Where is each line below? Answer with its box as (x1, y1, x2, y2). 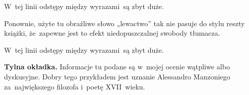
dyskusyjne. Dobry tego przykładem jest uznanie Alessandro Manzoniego (4, 71, 230, 81)
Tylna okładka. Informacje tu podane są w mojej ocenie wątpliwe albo (4, 61, 230, 72)
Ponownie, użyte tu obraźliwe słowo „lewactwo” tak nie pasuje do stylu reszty (4, 18, 245, 28)
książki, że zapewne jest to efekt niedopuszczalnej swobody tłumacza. (4, 28, 220, 38)
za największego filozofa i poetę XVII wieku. (4, 81, 145, 91)
